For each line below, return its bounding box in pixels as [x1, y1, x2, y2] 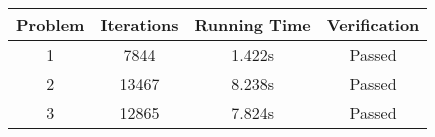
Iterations [100, 13, 179, 36]
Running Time [194, 13, 311, 36]
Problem [16, 13, 85, 36]
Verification [326, 13, 420, 36]
